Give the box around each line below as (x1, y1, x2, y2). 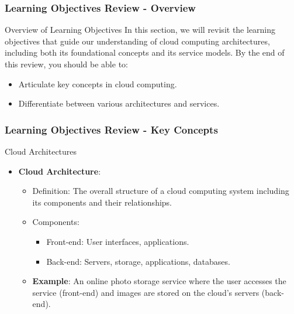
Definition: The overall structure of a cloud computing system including (32, 185, 289, 197)
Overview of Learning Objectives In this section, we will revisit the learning (5, 23, 276, 36)
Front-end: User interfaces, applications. (46, 235, 189, 247)
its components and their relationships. (32, 196, 172, 208)
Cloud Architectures (5, 145, 77, 157)
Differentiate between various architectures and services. (18, 97, 220, 110)
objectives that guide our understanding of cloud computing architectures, (5, 35, 270, 47)
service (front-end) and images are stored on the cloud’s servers (32, 286, 260, 298)
